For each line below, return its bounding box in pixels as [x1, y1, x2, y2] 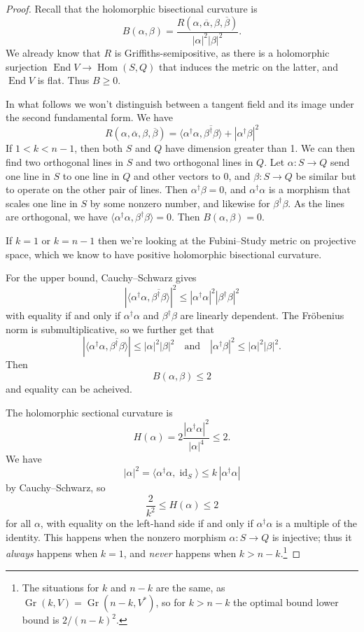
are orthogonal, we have [6, 209, 108, 224]
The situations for [22, 580, 99, 594]
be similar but [295, 168, 356, 183]
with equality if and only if [6, 308, 121, 323]
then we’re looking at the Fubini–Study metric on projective [97, 233, 356, 247]
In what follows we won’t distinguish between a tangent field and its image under [6, 96, 354, 111]
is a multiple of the [276, 516, 358, 531]
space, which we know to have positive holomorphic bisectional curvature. [6, 246, 322, 261]
